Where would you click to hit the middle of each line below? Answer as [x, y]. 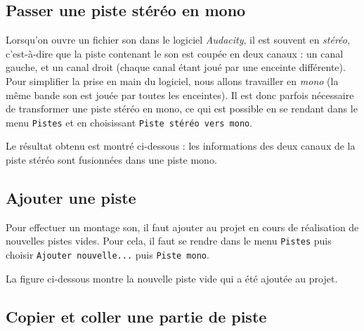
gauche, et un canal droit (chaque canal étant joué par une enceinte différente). [176, 67]
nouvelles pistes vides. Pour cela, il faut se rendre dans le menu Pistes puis [169, 241]
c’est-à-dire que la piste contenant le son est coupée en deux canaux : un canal [175, 53]
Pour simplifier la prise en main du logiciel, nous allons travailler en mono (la [172, 80]
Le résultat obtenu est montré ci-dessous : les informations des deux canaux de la [181, 146]
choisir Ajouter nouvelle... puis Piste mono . [108, 255]
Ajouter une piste [71, 197]
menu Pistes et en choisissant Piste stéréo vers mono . [129, 122]
